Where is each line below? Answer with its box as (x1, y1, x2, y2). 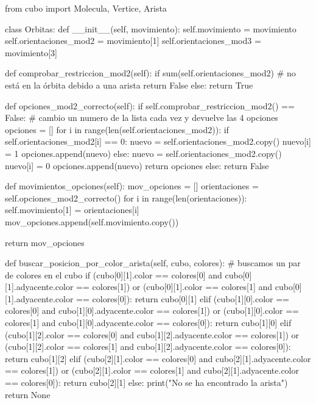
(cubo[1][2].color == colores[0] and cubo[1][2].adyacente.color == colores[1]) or (5, 328, 299, 341)
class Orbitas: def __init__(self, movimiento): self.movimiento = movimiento (5, 22, 297, 35)
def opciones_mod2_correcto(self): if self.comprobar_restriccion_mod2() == (5, 99, 295, 112)
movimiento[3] (5, 46, 57, 59)
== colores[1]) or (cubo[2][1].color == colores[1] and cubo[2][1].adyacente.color (5, 364, 299, 377)
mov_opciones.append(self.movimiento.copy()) (5, 215, 179, 228)
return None (5, 388, 51, 401)
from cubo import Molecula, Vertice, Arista (5, 2, 167, 14)
